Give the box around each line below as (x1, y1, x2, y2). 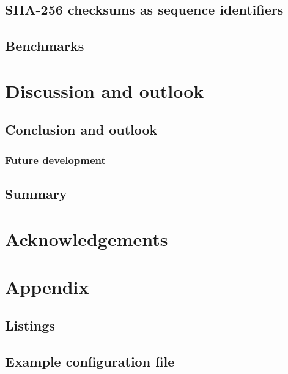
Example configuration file (5, 352, 175, 371)
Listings (5, 316, 55, 335)
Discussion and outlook (5, 78, 204, 103)
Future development (5, 152, 106, 167)
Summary (5, 184, 67, 203)
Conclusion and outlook (5, 120, 158, 139)
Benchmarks (5, 36, 84, 55)
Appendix (5, 274, 89, 299)
